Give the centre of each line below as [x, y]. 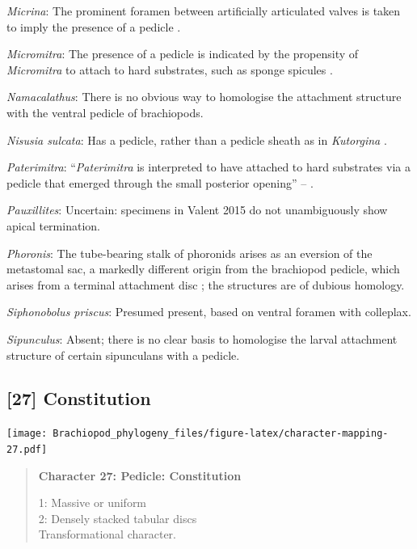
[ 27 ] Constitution [79, 398]
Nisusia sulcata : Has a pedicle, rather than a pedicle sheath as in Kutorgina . [197, 139]
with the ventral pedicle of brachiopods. [105, 112]
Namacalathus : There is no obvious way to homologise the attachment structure [204, 97]
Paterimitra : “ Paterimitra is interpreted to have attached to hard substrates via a [208, 167]
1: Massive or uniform [93, 503]
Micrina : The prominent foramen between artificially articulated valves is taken [204, 11]
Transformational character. [107, 534]
